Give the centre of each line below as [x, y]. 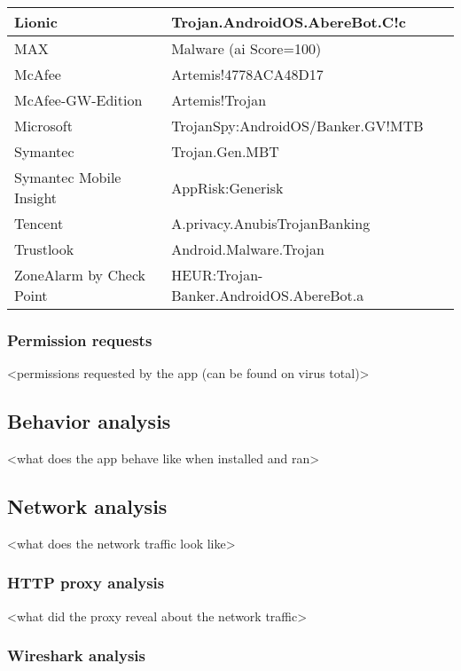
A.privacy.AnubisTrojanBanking [271, 223]
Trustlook [44, 249]
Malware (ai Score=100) [246, 48]
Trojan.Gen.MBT [225, 151]
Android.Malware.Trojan [248, 249]
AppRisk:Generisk [227, 187]
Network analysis [87, 506]
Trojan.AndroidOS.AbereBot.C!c [289, 22]
